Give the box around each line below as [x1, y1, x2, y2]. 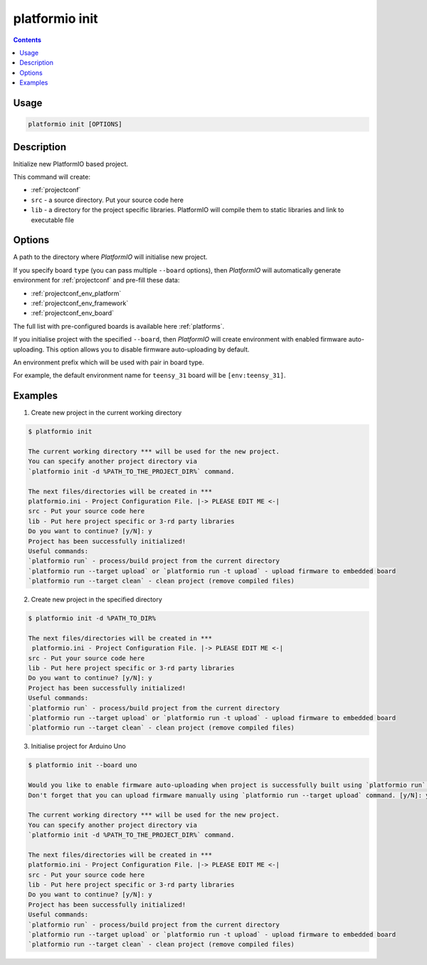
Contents [13, 36, 42, 44]
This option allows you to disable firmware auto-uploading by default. [46, 345, 250, 354]
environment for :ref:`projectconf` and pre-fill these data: [13, 276, 180, 285]
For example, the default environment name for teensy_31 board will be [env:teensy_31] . [13, 371, 286, 380]
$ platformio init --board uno [28, 761, 138, 769]
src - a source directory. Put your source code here [31, 196, 184, 204]
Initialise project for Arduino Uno [31, 742, 126, 751]
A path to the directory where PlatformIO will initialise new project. [13, 253, 208, 261]
